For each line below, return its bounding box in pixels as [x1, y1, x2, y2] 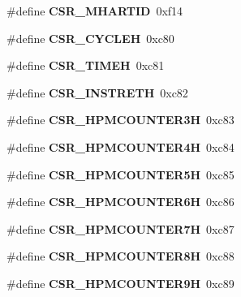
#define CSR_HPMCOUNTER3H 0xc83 [6, 111, 235, 128]
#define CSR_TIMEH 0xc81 [6, 57, 165, 74]
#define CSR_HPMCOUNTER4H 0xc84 [6, 138, 235, 155]
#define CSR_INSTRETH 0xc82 [6, 84, 188, 101]
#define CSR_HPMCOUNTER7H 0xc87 [6, 220, 235, 237]
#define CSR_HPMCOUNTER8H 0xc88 [6, 247, 235, 265]
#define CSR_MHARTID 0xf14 [6, 2, 183, 19]
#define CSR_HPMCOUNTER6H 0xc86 [6, 193, 235, 210]
